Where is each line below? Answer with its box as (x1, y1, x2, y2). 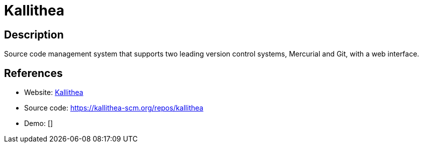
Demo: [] (24, 119, 53, 128)
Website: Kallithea (24, 88, 83, 97)
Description (4, 28, 64, 41)
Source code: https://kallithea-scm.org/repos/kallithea (24, 103, 203, 112)
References (4, 66, 63, 79)
